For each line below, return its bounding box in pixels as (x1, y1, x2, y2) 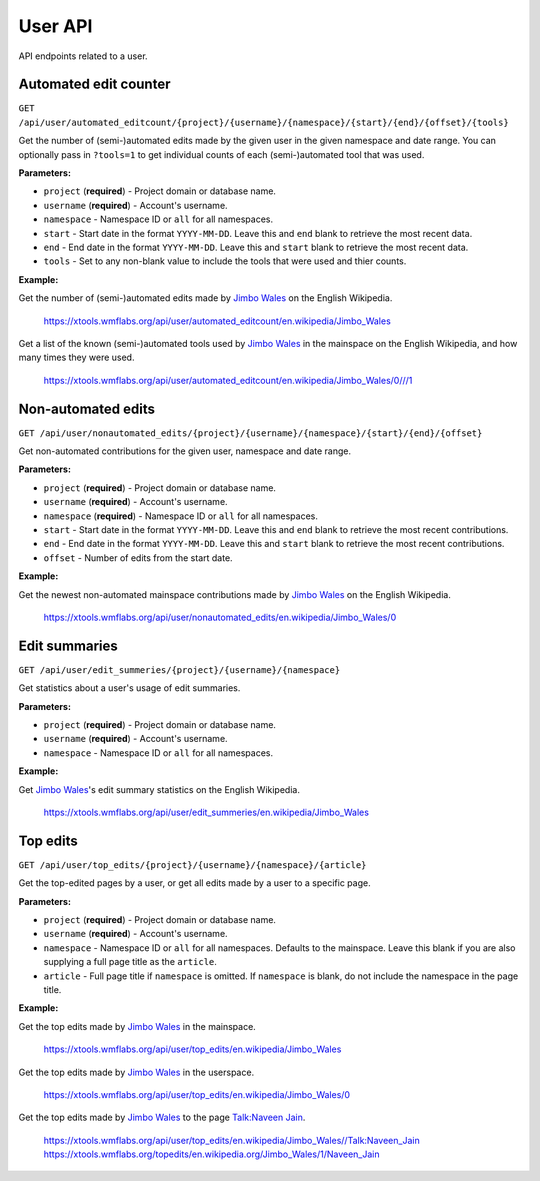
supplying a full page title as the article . (43, 956, 217, 968)
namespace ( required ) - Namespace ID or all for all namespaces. (43, 510, 319, 522)
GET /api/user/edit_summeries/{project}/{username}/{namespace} (18, 664, 341, 675)
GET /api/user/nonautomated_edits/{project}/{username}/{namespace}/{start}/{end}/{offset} (18, 427, 483, 439)
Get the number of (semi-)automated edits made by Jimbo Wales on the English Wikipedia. (18, 292, 393, 304)
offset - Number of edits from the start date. (43, 551, 234, 564)
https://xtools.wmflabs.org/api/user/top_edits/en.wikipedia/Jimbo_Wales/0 (43, 1088, 350, 1100)
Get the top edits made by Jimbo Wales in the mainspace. (18, 1020, 257, 1032)
